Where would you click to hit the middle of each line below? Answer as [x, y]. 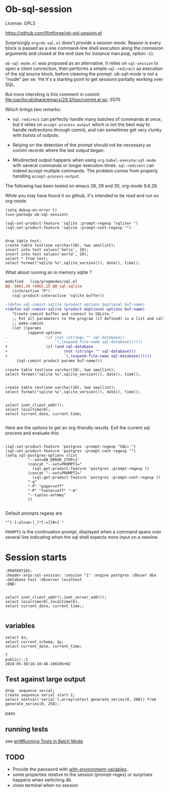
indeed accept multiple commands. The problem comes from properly [85, 171]
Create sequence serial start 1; [40, 695]
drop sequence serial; [30, 691]
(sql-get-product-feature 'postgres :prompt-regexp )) [91, 468]
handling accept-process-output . [46, 176]
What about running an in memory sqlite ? [49, 272]
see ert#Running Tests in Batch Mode [44, 741]
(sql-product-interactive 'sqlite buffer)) [58, 295]
